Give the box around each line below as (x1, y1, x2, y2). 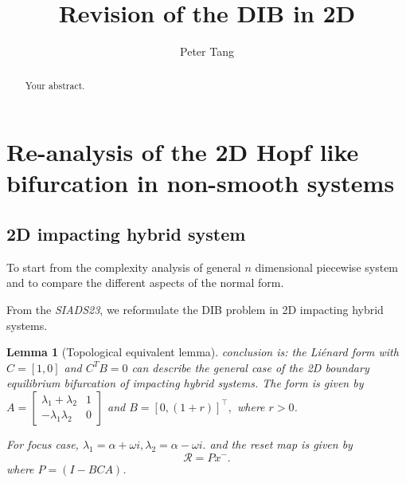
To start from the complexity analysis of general (6, 258, 241, 275)
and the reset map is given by (209, 435, 353, 452)
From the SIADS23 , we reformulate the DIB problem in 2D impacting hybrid (6, 300, 384, 317)
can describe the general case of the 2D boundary (131, 359, 369, 375)
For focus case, (6, 435, 79, 452)
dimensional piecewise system (255, 258, 399, 275)
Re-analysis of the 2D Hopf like (6, 135, 359, 168)
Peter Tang (180, 43, 234, 60)
